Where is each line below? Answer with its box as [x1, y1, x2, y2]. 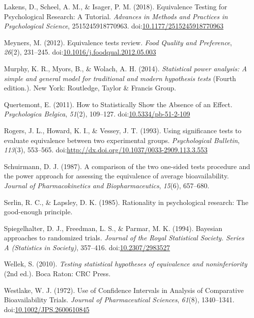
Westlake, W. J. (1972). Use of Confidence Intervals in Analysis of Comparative [4, 285, 244, 295]
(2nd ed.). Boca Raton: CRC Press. [4, 268, 111, 279]
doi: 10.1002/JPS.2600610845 [4, 304, 89, 314]
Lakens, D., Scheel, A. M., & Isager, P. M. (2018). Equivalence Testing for [4, 1, 227, 11]
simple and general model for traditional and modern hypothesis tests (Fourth [4, 73, 236, 83]
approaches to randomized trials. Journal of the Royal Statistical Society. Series [4, 232, 244, 243]
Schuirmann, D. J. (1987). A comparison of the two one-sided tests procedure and [4, 161, 250, 171]
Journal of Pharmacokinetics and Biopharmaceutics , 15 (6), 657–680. [4, 180, 209, 190]
